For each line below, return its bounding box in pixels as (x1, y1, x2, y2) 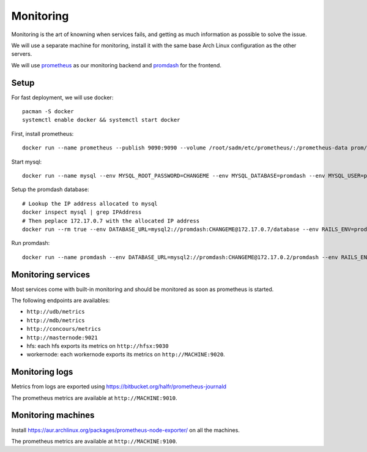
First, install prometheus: (11, 130, 74, 137)
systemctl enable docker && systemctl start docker (22, 116, 180, 124)
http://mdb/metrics (26, 317, 85, 324)
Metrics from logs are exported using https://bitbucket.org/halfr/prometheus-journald (11, 383, 226, 390)
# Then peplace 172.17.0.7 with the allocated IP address (22, 217, 200, 224)
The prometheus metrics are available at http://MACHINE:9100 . (11, 437, 177, 445)
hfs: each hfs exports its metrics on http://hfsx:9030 (26, 342, 169, 349)
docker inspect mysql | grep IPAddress (22, 209, 142, 216)
